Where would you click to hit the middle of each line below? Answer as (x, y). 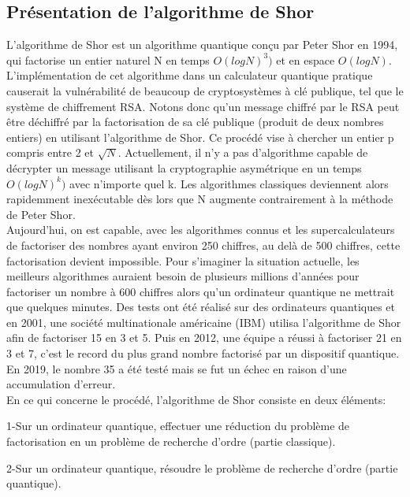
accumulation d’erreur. (61, 384)
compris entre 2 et (50, 152)
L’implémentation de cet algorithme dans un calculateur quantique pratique (190, 75)
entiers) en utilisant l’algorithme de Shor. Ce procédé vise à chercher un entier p (200, 137)
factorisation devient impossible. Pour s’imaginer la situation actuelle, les (183, 260)
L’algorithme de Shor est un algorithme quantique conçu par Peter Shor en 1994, (202, 45)
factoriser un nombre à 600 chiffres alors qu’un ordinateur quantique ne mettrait (201, 291)
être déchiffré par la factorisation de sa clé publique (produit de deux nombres (195, 122)
